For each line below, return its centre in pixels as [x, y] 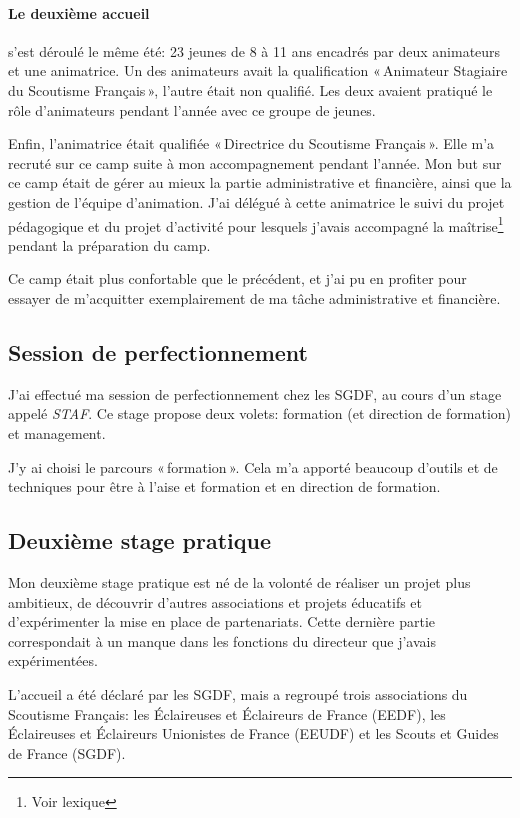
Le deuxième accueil [79, 12]
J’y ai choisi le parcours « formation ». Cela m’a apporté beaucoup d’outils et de [253, 466]
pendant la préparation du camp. [109, 244]
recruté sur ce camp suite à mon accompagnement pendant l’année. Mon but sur [255, 162]
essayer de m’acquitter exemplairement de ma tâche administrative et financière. [254, 297]
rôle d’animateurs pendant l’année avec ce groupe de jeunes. [192, 109]
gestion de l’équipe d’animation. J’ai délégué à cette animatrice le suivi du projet [256, 201]
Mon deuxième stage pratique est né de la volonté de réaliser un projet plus [239, 581]
